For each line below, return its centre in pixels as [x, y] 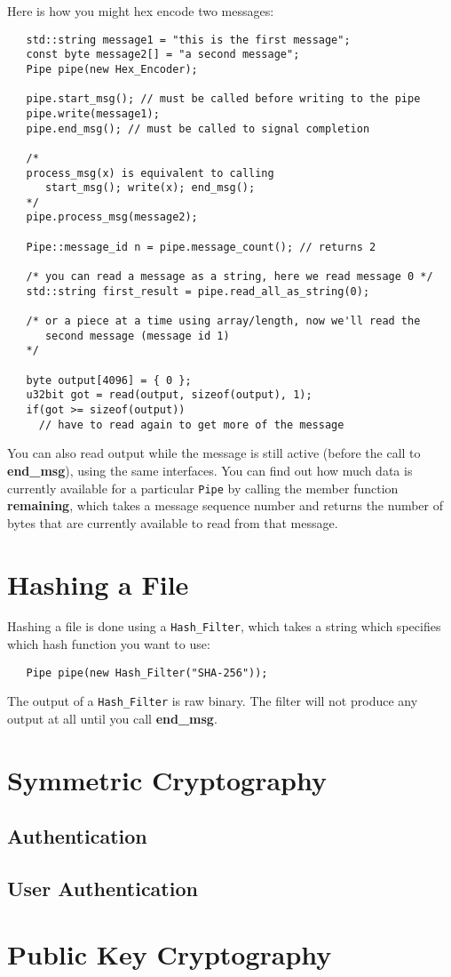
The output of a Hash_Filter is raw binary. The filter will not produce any [213, 701]
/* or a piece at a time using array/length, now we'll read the [223, 321]
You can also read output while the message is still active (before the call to [214, 453]
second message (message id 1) [137, 336]
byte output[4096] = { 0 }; [109, 380]
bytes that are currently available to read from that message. [173, 522]
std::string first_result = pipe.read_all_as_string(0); [198, 291]
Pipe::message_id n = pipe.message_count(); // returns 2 [201, 247]
